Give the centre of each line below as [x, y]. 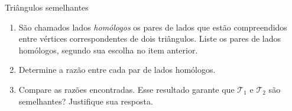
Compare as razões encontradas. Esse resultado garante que [126, 89]
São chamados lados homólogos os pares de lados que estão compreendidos [153, 27]
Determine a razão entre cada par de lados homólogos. [117, 70]
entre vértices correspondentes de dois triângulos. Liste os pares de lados [150, 38]
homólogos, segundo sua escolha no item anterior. [108, 50]
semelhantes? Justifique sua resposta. [86, 101]
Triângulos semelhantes [47, 7]
